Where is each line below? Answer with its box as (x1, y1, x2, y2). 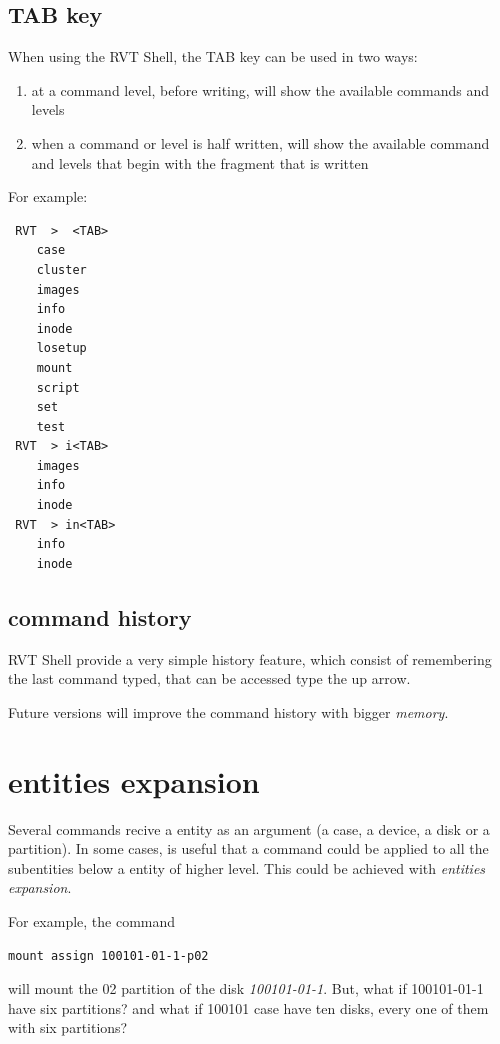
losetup (36, 341, 87, 356)
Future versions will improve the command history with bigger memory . (8, 701, 449, 722)
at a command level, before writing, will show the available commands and (31, 79, 489, 100)
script (36, 380, 80, 395)
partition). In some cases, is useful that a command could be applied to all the (8, 838, 489, 859)
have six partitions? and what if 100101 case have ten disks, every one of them (8, 997, 489, 1018)
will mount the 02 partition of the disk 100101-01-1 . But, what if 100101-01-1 (8, 978, 484, 999)
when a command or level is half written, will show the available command (31, 132, 490, 153)
